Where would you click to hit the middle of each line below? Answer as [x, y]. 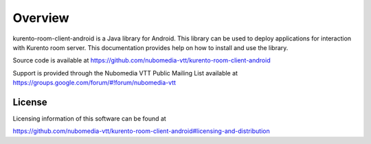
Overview [41, 18]
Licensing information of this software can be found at [89, 119]
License [30, 102]
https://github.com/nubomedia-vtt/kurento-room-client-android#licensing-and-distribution [142, 131]
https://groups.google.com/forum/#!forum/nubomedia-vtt [94, 83]
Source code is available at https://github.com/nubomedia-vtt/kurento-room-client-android [142, 60]
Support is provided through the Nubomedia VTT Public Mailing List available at [125, 73]
